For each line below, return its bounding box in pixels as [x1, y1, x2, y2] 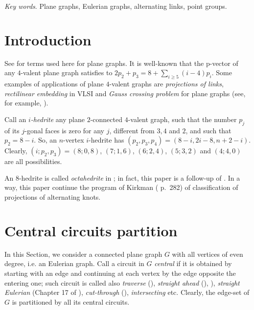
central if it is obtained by [154, 258, 232, 269]
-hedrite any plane [30, 114, 85, 124]
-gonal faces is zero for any [24, 125, 105, 135]
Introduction [4, 29, 92, 49]
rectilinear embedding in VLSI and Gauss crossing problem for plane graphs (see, [4, 88, 246, 98]
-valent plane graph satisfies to [21, 67, 113, 78]
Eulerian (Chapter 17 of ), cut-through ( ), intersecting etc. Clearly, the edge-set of [4, 287, 250, 297]
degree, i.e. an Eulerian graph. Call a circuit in [4, 258, 144, 269]
